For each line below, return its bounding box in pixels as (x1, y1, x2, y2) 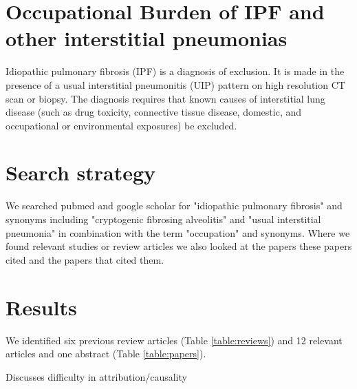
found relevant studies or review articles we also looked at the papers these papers (6, 239, 352, 253)
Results (6, 293, 77, 321)
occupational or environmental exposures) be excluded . (6, 118, 237, 132)
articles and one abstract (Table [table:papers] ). (6, 346, 206, 361)
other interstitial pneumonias (6, 24, 288, 52)
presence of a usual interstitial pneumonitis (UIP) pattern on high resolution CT (6, 77, 345, 92)
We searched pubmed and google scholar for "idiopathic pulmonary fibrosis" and (6, 198, 343, 213)
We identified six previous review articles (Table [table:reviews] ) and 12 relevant (6, 333, 343, 347)
